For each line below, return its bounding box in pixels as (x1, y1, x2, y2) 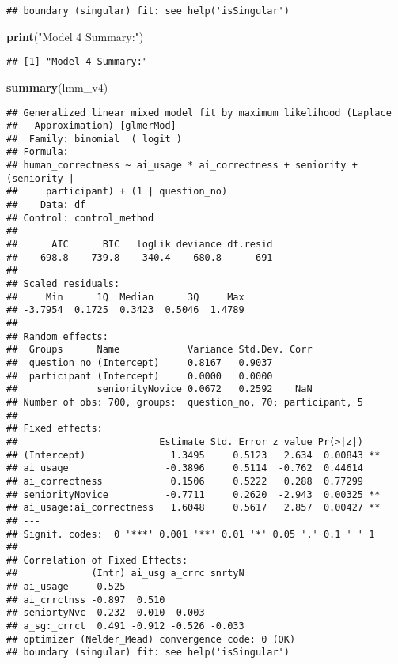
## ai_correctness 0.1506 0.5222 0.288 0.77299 (6, 475, 364, 487)
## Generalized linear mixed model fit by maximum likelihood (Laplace (6, 107, 392, 119)
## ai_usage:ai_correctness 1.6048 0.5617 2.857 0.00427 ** (6, 502, 381, 514)
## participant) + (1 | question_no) (6, 186, 228, 198)
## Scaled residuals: (6, 278, 120, 290)
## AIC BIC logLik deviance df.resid (6, 239, 273, 251)
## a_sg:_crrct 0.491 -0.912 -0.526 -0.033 (6, 621, 244, 632)
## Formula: (6, 146, 69, 158)
